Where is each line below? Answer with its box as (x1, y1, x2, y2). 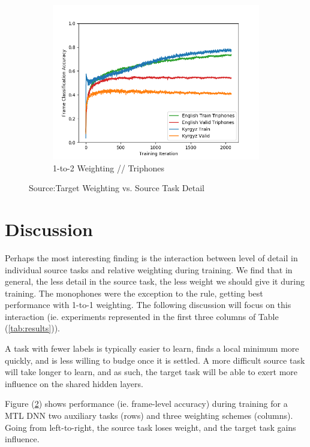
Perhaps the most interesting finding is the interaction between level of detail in (5, 251, 298, 264)
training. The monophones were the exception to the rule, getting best (5, 286, 263, 299)
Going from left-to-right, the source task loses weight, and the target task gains (5, 421, 296, 433)
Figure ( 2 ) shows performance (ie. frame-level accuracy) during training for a (5, 397, 288, 410)
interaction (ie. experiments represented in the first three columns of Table (5, 310, 279, 322)
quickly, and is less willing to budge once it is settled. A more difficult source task (5, 354, 305, 366)
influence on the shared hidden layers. (5, 377, 143, 389)
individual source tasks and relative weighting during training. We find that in (5, 263, 293, 276)
